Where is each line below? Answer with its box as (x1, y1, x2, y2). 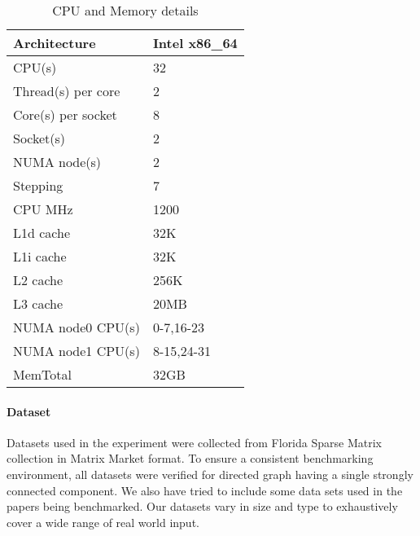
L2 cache (13, 270, 63, 289)
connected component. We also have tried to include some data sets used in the (7, 481, 403, 499)
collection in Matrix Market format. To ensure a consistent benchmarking (7, 450, 374, 467)
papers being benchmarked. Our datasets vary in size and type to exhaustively (7, 498, 398, 515)
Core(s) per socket (13, 105, 117, 124)
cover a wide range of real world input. (7, 513, 199, 530)
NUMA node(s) (13, 152, 102, 171)
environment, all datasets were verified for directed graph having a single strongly (7, 465, 413, 482)
